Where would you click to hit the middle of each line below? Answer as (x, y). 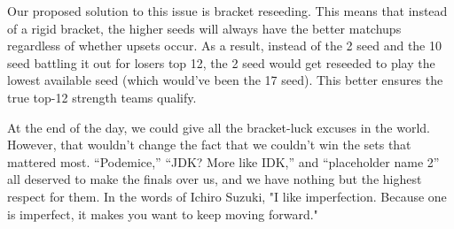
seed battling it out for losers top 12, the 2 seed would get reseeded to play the (221, 62)
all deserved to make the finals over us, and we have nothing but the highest (215, 179)
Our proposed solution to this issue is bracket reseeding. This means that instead (227, 11)
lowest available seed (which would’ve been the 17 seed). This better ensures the (225, 80)
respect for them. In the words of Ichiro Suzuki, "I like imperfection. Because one (227, 196)
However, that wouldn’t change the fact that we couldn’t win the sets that (209, 145)
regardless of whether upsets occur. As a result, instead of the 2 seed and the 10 (224, 46)
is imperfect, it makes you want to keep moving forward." (163, 214)
